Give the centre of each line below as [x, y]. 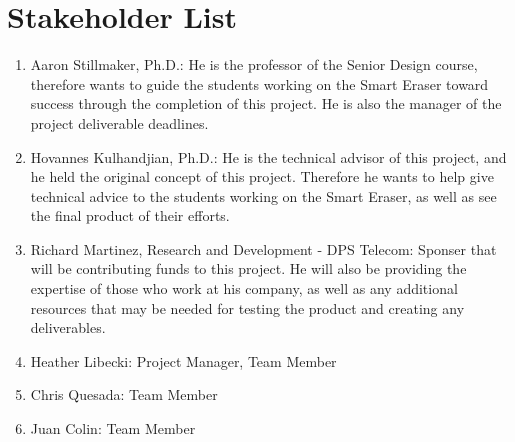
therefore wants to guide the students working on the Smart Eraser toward [259, 83]
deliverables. [68, 327]
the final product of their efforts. [130, 215]
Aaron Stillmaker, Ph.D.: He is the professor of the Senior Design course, [254, 64]
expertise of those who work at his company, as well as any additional [244, 288]
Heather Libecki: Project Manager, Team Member [183, 360]
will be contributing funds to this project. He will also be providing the [248, 268]
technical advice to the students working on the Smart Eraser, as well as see [263, 195]
